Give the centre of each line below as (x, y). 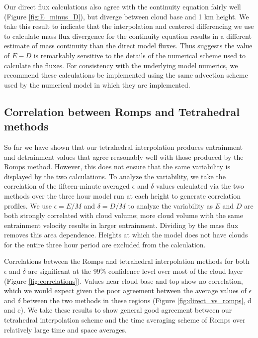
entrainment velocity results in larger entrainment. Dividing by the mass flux (121, 225)
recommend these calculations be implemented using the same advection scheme (126, 75)
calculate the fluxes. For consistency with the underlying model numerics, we (121, 65)
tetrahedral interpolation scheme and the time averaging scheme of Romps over (125, 320)
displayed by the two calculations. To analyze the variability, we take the (115, 176)
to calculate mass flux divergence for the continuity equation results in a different (128, 36)
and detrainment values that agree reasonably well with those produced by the (124, 157)
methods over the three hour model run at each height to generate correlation (122, 195)
